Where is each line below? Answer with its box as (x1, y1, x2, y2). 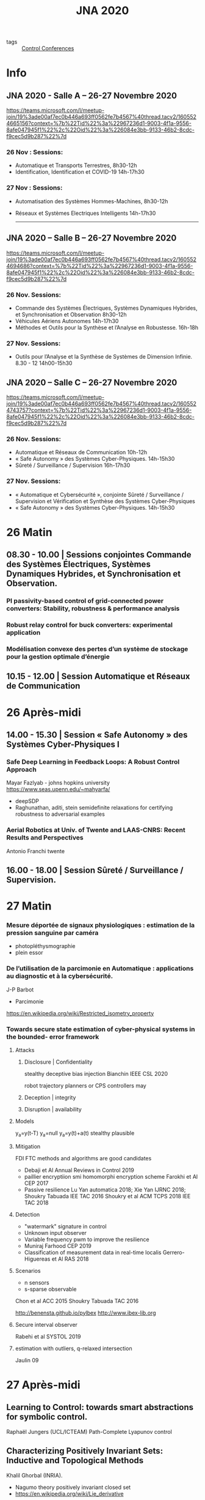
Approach (6, 765, 37, 774)
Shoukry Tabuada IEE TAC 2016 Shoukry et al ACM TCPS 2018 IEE (24, 1192, 191, 1200)
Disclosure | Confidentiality (24, 1058, 93, 1065)
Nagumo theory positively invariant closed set (15, 1483, 131, 1491)
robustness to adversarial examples (15, 810, 105, 818)
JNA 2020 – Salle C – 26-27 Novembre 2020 (6, 377, 178, 387)
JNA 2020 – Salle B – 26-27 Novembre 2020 (6, 233, 177, 244)
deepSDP (15, 797, 40, 805)
